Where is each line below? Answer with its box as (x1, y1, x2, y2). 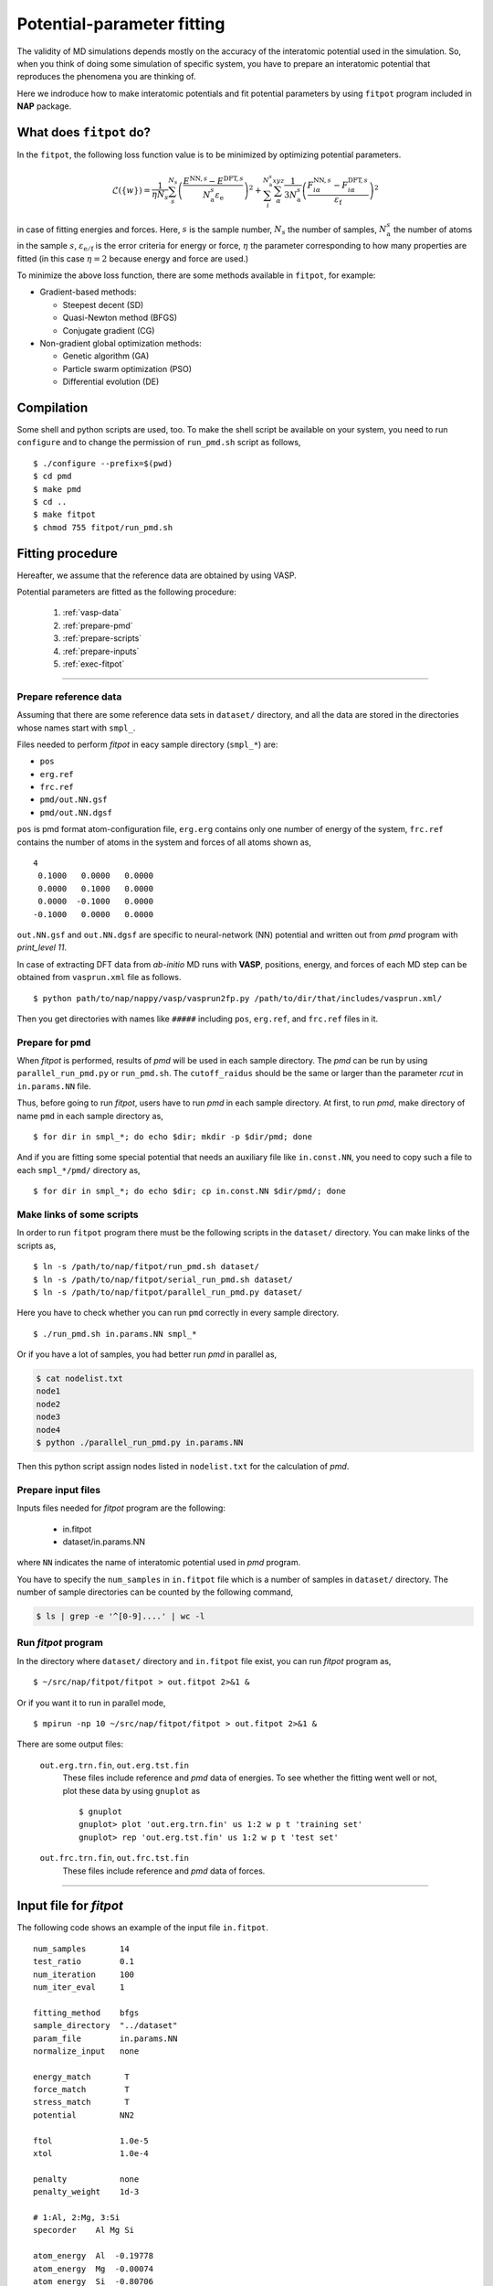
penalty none (33, 2174, 140, 2185)
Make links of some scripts (16, 1208, 139, 1221)
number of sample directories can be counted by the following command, (16, 1586, 294, 1597)
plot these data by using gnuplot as (62, 1785, 201, 1796)
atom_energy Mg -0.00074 (33, 2263, 154, 2274)
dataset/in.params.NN (62, 1536, 146, 1547)
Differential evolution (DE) (62, 376, 160, 388)
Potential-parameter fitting (16, 14, 226, 34)
